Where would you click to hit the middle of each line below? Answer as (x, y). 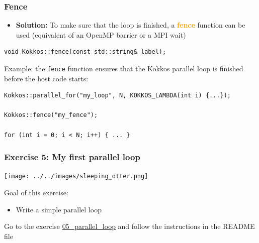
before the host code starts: (46, 78)
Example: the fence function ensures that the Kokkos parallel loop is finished (124, 68)
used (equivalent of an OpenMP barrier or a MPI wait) (101, 34)
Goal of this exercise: (36, 193)
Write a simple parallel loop (59, 209)
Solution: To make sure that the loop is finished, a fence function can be (131, 25)
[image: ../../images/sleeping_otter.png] (76, 176)
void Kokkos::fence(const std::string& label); (85, 52)
